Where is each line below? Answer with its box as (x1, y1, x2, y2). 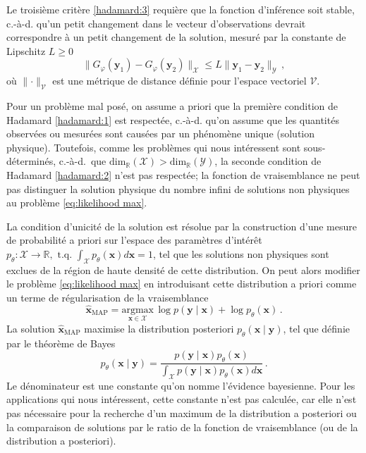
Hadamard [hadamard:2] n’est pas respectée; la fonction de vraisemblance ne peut (6, 167, 360, 182)
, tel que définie (283, 321, 350, 335)
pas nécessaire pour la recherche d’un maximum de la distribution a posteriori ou (6, 405, 357, 420)
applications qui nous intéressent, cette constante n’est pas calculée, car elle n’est (6, 392, 357, 407)
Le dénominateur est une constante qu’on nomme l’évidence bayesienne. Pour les (6, 378, 355, 392)
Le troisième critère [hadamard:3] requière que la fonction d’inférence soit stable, (6, 2, 355, 16)
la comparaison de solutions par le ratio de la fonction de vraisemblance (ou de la (6, 419, 358, 434)
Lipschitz (6, 43, 46, 58)
